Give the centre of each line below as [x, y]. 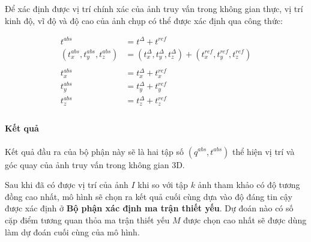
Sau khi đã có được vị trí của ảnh [67, 185]
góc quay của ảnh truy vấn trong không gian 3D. [95, 164]
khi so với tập [163, 185]
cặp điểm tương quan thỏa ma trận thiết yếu [87, 219]
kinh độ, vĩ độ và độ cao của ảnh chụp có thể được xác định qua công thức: [144, 20]
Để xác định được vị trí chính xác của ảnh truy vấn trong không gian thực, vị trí [154, 8]
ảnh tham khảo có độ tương [249, 185]
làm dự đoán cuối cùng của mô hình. [72, 231]
